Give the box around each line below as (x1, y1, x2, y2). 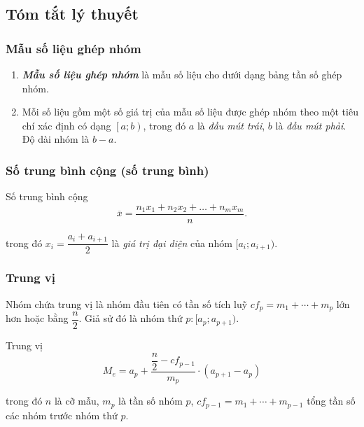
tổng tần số (307, 393, 356, 408)
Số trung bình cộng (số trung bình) (6, 161, 209, 178)
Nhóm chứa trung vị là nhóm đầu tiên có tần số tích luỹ (6, 296, 248, 311)
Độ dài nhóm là (22, 132, 90, 146)
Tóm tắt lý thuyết (6, 3, 139, 24)
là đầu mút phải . (275, 118, 346, 132)
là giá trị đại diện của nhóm (111, 235, 232, 250)
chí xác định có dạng (22, 118, 111, 132)
